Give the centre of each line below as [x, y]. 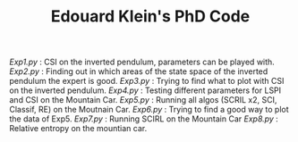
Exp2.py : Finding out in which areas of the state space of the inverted [139, 71]
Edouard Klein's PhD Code [150, 17]
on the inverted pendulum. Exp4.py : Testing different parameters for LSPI [145, 90]
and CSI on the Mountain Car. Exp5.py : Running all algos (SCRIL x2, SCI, [143, 100]
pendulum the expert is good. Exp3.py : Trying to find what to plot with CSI [147, 81]
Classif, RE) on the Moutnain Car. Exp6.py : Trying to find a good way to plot [149, 110]
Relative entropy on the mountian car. [78, 129]
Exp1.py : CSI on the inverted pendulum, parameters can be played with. [142, 62]
